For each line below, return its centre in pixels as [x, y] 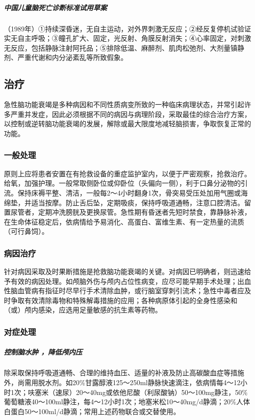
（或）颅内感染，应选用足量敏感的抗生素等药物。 [83, 310]
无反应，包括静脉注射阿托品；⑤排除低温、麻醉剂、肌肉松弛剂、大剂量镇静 [124, 47]
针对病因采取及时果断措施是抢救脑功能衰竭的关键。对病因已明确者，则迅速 [124, 271]
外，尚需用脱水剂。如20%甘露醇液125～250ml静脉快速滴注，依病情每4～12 [122, 382]
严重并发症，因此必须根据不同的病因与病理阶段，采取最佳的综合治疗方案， [131, 114]
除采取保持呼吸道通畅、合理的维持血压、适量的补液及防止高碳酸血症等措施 [124, 373]
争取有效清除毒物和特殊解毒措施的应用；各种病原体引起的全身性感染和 [124, 300]
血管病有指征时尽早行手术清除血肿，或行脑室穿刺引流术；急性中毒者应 [131, 291]
